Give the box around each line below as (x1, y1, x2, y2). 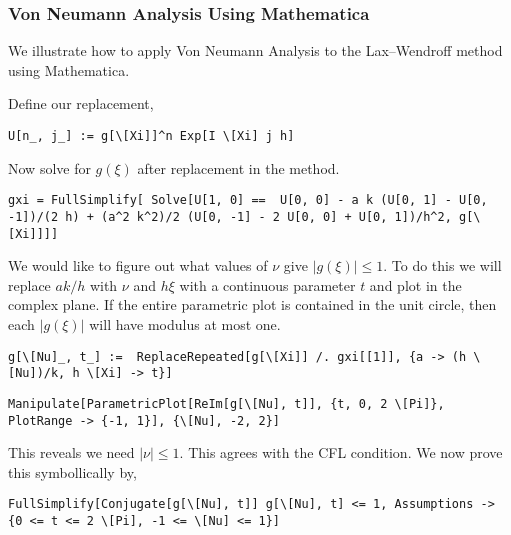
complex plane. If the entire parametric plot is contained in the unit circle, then (8, 294, 497, 315)
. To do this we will (383, 255, 502, 276)
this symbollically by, (8, 461, 137, 482)
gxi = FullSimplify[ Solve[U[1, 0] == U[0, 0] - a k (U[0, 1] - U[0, (8, 193, 488, 208)
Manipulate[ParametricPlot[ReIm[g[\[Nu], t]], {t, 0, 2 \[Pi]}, (8, 396, 445, 411)
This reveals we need (8, 442, 135, 463)
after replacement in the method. (137, 157, 340, 178)
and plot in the (369, 274, 462, 295)
